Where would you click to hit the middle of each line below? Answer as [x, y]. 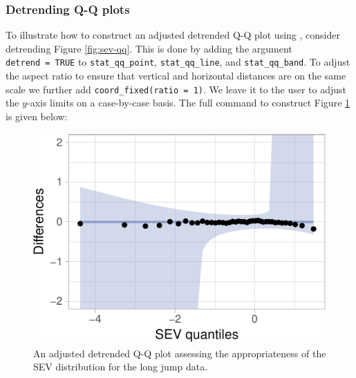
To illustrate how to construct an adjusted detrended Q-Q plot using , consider [173, 35]
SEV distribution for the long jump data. [121, 367]
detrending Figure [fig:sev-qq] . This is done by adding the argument [149, 48]
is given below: [37, 116]
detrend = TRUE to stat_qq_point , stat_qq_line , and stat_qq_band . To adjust [178, 62]
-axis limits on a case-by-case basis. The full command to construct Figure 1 [188, 103]
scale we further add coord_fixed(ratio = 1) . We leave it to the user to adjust [176, 89]
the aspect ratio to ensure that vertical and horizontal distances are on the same [176, 76]
